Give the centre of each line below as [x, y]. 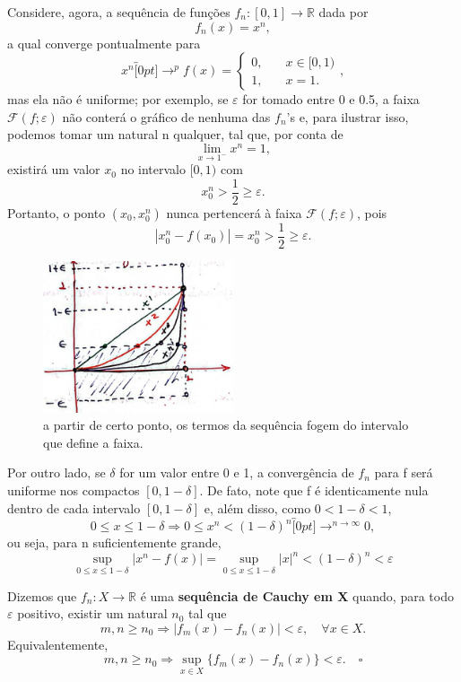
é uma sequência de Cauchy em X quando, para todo [297, 595]
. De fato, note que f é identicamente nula [314, 490]
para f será [404, 472]
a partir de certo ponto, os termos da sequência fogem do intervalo [226, 425]
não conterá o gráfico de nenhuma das [166, 116]
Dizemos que [42, 595]
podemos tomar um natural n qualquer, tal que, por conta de [175, 134]
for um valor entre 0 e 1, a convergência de [237, 472]
